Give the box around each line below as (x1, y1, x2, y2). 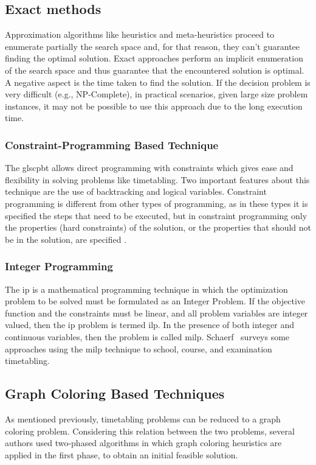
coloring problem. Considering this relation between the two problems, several (5, 424, 295, 437)
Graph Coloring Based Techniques (5, 384, 225, 403)
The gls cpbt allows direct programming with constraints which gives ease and (5, 161, 294, 174)
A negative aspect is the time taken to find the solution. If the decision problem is (5, 75, 311, 88)
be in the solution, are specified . (5, 232, 127, 245)
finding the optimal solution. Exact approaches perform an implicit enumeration (5, 52, 303, 65)
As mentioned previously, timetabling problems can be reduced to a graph (5, 412, 281, 425)
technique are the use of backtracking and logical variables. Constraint (5, 185, 267, 198)
